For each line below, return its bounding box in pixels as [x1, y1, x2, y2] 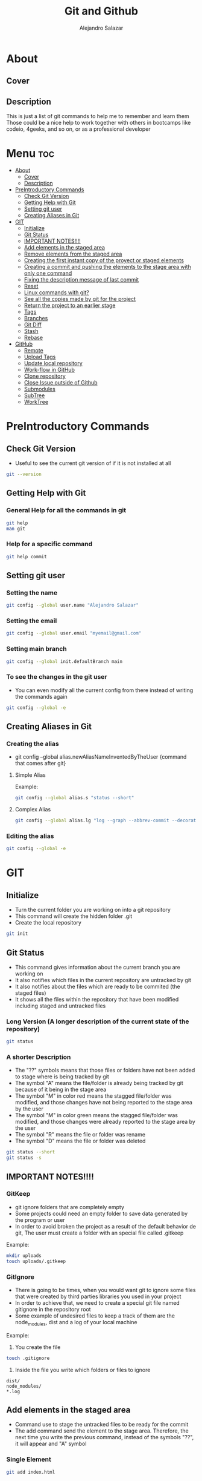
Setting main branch [6, 645, 68, 653]
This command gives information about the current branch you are [14, 963, 181, 971]
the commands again [14, 693, 68, 700]
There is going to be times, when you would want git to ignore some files [14, 1286, 196, 1293]
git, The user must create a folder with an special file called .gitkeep [14, 1229, 184, 1236]
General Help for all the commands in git [6, 506, 127, 515]
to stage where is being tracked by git [14, 1073, 110, 1080]
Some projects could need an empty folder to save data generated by [14, 1210, 188, 1217]
